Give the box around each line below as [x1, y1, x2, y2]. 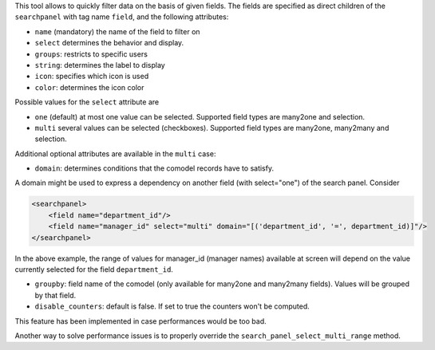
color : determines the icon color [34, 82, 144, 92]
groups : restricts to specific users [34, 49, 148, 59]
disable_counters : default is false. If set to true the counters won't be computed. [34, 301, 310, 311]
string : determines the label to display [34, 60, 165, 69]
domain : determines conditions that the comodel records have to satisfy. [34, 163, 275, 173]
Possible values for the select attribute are [14, 97, 160, 107]
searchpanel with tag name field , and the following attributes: [14, 12, 229, 22]
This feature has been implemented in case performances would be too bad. [14, 316, 267, 326]
